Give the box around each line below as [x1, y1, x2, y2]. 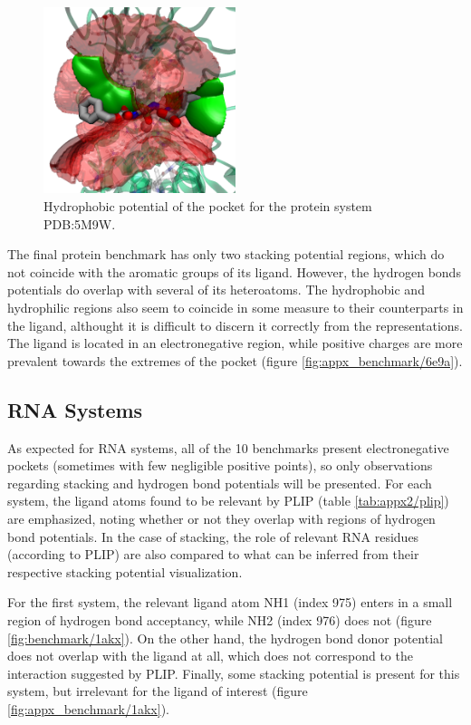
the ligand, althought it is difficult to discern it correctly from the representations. [7, 315, 464, 334]
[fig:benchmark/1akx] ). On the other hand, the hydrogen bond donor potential [7, 628, 443, 647]
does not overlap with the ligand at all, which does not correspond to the [7, 646, 413, 665]
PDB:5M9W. [43, 214, 116, 233]
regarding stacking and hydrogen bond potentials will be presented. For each [7, 473, 432, 492]
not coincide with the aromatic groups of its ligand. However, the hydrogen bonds [7, 262, 461, 281]
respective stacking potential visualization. [7, 562, 243, 581]
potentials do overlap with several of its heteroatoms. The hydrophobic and [7, 280, 425, 299]
